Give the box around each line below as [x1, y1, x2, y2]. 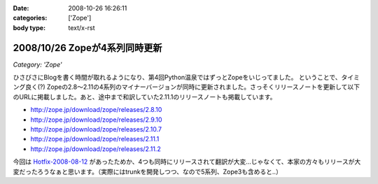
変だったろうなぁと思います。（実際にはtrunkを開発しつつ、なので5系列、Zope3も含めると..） [13, 167, 283, 176]
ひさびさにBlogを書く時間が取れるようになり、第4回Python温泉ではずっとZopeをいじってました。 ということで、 [13, 73, 342, 82]
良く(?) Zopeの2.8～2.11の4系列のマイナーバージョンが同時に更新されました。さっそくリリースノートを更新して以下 [24, 83, 360, 91]
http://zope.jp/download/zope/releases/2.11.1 [30, 135, 160, 143]
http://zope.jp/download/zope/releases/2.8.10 [30, 106, 162, 114]
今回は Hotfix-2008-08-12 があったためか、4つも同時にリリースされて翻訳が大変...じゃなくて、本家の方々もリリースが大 [13, 157, 361, 166]
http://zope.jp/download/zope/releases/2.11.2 [30, 144, 161, 153]
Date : [13, 4, 29, 12]
